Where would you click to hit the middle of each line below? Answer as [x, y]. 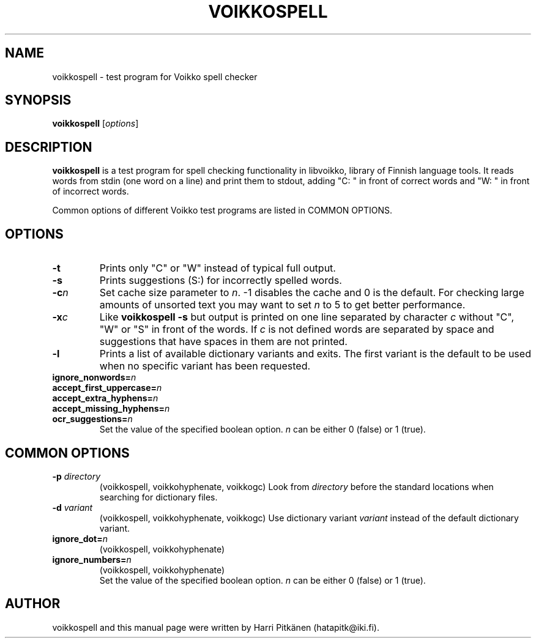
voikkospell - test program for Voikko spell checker [155, 76]
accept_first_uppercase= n [107, 388]
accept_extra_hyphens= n [105, 398]
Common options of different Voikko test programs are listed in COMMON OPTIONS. [222, 210]
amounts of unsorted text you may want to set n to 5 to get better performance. [282, 305]
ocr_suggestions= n [92, 419]
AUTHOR [33, 604]
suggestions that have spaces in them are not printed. [223, 342]
